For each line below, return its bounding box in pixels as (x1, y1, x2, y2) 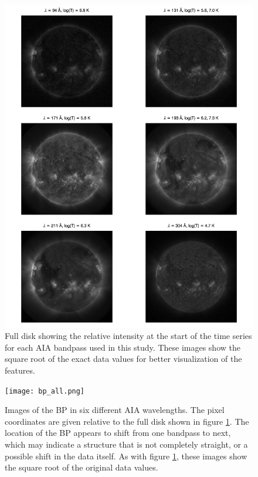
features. (5, 364, 35, 376)
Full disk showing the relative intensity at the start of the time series (5, 330, 252, 342)
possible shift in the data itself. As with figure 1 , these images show (5, 449, 247, 462)
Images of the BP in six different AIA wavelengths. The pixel (5, 404, 225, 416)
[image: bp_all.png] (5, 387, 85, 395)
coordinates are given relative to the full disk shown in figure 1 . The (5, 415, 249, 427)
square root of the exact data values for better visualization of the (5, 352, 242, 365)
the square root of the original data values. (5, 461, 158, 473)
